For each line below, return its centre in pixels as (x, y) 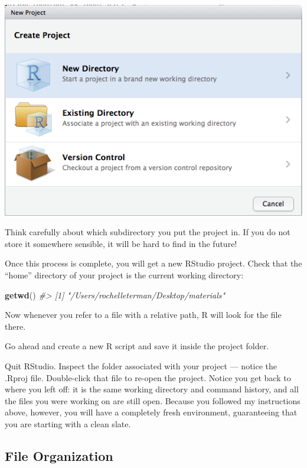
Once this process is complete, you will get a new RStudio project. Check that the (153, 263)
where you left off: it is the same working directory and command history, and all (152, 389)
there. (15, 326)
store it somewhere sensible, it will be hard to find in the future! (121, 243)
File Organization (59, 455)
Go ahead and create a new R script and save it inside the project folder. (137, 346)
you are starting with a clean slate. (68, 423)
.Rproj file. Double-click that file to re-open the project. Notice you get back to (148, 377)
